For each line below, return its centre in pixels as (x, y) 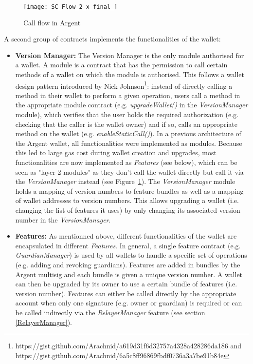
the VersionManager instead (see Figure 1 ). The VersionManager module (125, 181)
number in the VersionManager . (63, 219)
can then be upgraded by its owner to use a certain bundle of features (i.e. (126, 284)
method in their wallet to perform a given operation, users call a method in (128, 95)
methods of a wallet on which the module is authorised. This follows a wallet (130, 74)
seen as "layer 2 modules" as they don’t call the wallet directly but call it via (129, 172)
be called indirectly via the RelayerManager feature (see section (110, 312)
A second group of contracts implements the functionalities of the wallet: (112, 39)
